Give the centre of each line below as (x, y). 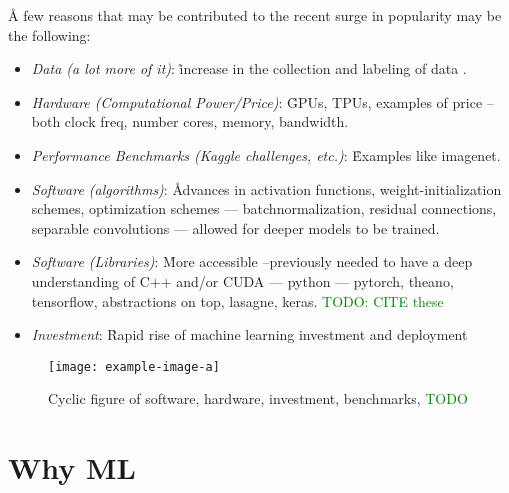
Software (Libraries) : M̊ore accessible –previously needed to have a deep (252, 261)
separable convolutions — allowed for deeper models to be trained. (235, 227)
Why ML (72, 467)
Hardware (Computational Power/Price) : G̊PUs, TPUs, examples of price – (262, 101)
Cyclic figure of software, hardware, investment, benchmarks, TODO (258, 398)
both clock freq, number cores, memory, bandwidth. (190, 121)
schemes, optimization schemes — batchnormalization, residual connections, (264, 208)
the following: (49, 34)
